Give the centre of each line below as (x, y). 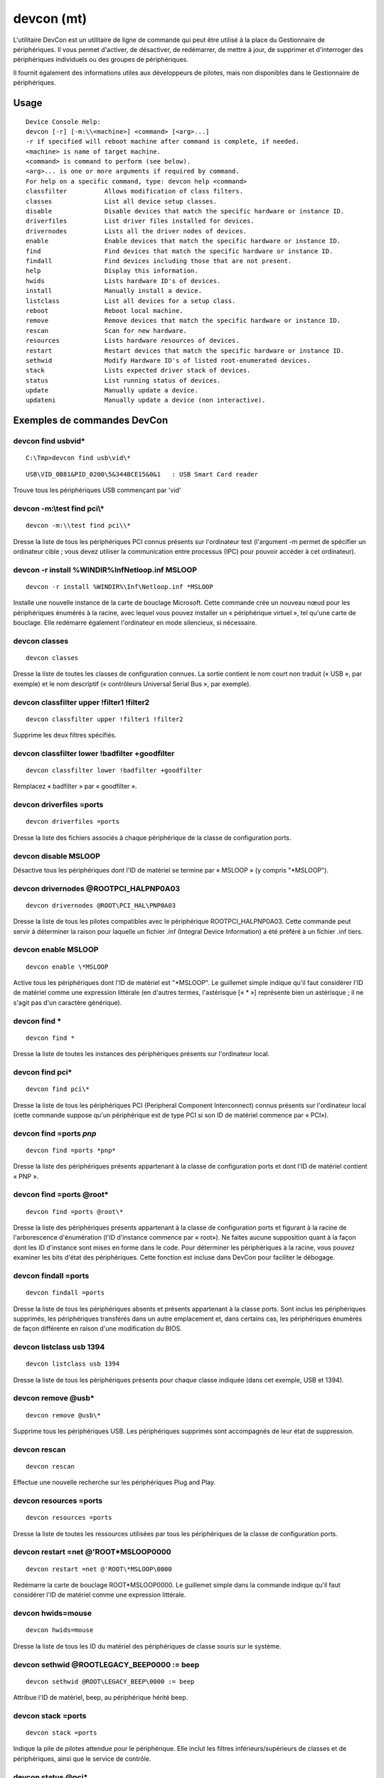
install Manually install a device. (114, 291)
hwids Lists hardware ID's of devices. (123, 281)
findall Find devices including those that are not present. (159, 261)
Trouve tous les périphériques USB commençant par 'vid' (97, 490)
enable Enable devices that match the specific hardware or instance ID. (183, 241)
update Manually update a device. (112, 390)
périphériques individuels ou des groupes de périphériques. (101, 60)
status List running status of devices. (123, 380)
